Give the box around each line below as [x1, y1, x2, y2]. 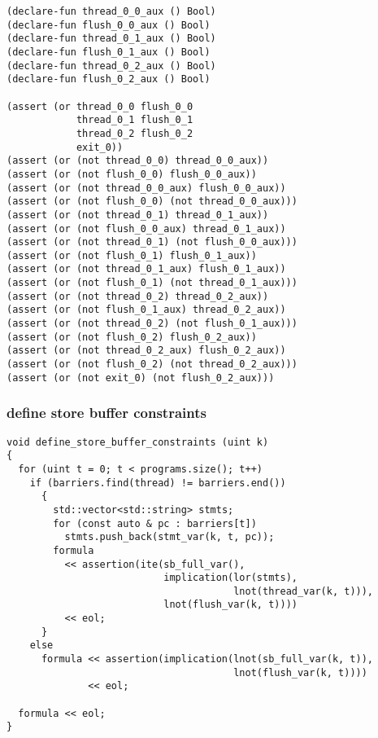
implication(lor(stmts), [163, 572, 298, 584]
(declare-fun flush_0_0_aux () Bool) [7, 19, 211, 31]
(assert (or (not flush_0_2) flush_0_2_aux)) [7, 331, 257, 343]
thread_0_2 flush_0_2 [76, 127, 193, 139]
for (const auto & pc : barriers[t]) [53, 517, 257, 529]
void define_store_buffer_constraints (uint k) [7, 436, 269, 448]
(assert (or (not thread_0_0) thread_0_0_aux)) [7, 155, 269, 167]
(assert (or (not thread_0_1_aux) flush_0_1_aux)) [7, 263, 286, 275]
